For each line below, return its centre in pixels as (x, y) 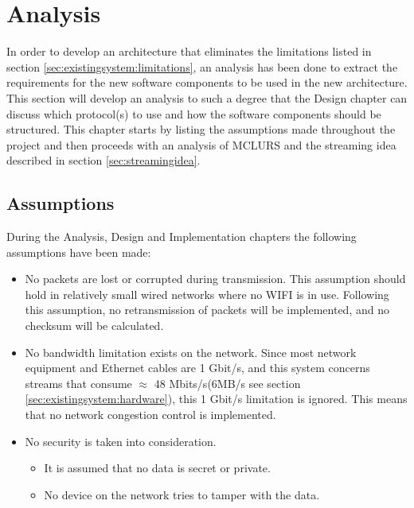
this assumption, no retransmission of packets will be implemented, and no (207, 310)
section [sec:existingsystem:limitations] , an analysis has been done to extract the (202, 66)
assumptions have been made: (79, 252)
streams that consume (78, 383)
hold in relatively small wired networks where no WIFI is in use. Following (207, 294)
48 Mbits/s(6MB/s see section (227, 383)
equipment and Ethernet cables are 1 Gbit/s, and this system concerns (197, 368)
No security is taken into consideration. (121, 441)
